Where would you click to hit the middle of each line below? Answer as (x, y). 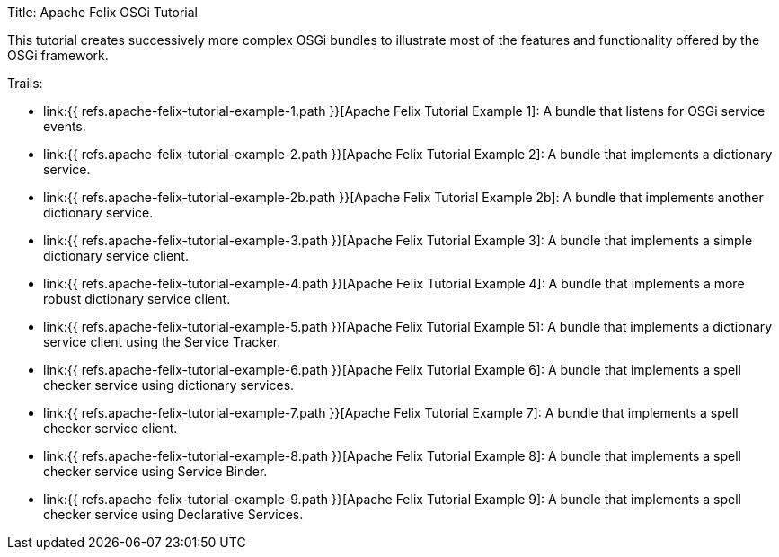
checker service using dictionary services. (169, 385)
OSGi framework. (58, 55)
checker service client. (111, 428)
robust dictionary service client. (137, 299)
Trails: (25, 83)
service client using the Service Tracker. (162, 342)
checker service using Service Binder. (155, 471)
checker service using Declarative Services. (173, 514)
